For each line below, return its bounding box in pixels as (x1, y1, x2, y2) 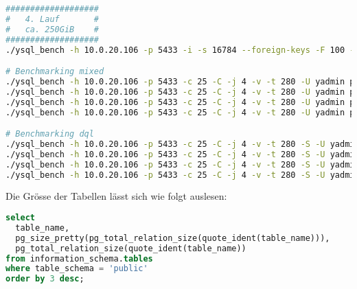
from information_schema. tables (5, 253, 153, 264)
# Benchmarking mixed (5, 67, 104, 77)
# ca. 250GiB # (5, 24, 100, 34)
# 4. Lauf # (5, 14, 100, 24)
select (5, 213, 35, 223)
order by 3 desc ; (5, 274, 84, 284)
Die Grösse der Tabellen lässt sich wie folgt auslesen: (5, 189, 227, 203)
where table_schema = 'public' (5, 264, 148, 274)
